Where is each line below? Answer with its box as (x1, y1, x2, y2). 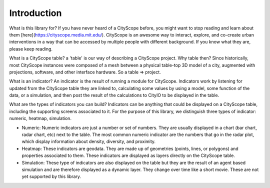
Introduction (9, 7, 62, 18)
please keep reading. (9, 45, 52, 52)
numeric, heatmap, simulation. (9, 115, 72, 121)
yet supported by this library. (21, 173, 81, 179)
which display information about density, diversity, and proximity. (21, 138, 156, 144)
